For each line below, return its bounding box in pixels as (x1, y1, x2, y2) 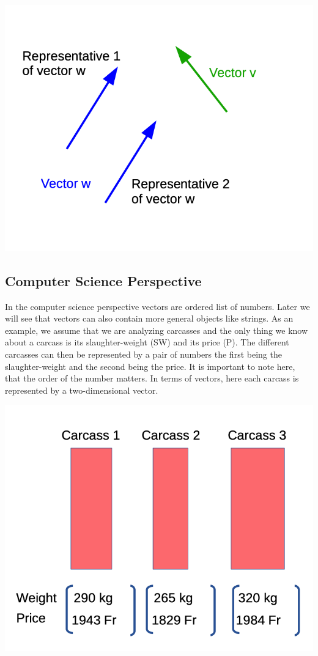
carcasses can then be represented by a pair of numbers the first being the (5, 347, 282, 360)
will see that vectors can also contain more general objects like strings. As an (5, 312, 294, 325)
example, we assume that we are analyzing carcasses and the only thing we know (5, 323, 308, 336)
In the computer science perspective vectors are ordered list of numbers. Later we (5, 300, 310, 312)
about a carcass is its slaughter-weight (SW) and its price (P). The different (5, 336, 289, 348)
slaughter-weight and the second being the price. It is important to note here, (5, 359, 295, 372)
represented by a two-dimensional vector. (5, 383, 158, 396)
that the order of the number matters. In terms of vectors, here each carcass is (5, 372, 299, 385)
